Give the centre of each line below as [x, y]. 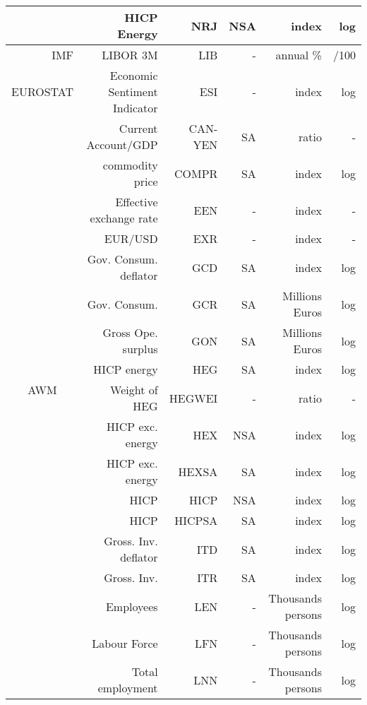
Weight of [134, 390]
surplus [140, 349]
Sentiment [133, 91]
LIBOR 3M [130, 55]
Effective [137, 202]
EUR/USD [131, 238]
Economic [134, 75]
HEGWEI [193, 398]
